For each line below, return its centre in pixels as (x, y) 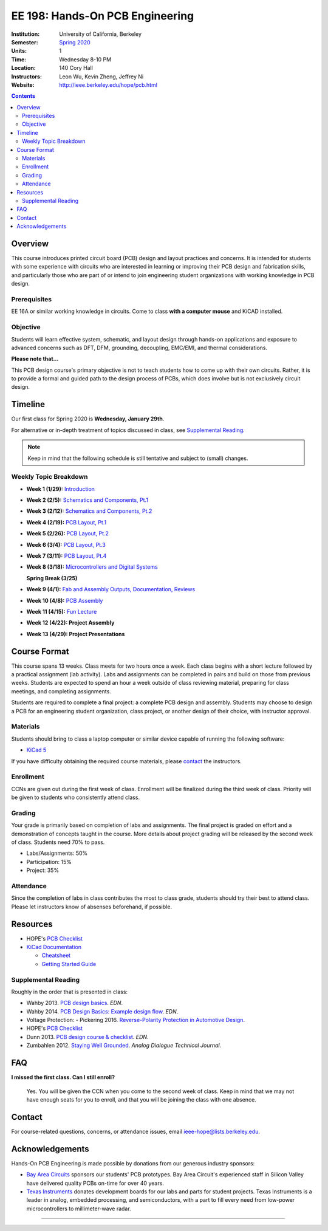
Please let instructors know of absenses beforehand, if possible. (92, 907)
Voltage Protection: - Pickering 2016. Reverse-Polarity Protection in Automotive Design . (136, 1020)
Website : (23, 84)
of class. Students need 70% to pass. (58, 842)
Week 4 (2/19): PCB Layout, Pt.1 (66, 522)
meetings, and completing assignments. (61, 691)
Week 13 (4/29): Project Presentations (76, 634)
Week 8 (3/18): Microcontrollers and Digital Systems (92, 567)
